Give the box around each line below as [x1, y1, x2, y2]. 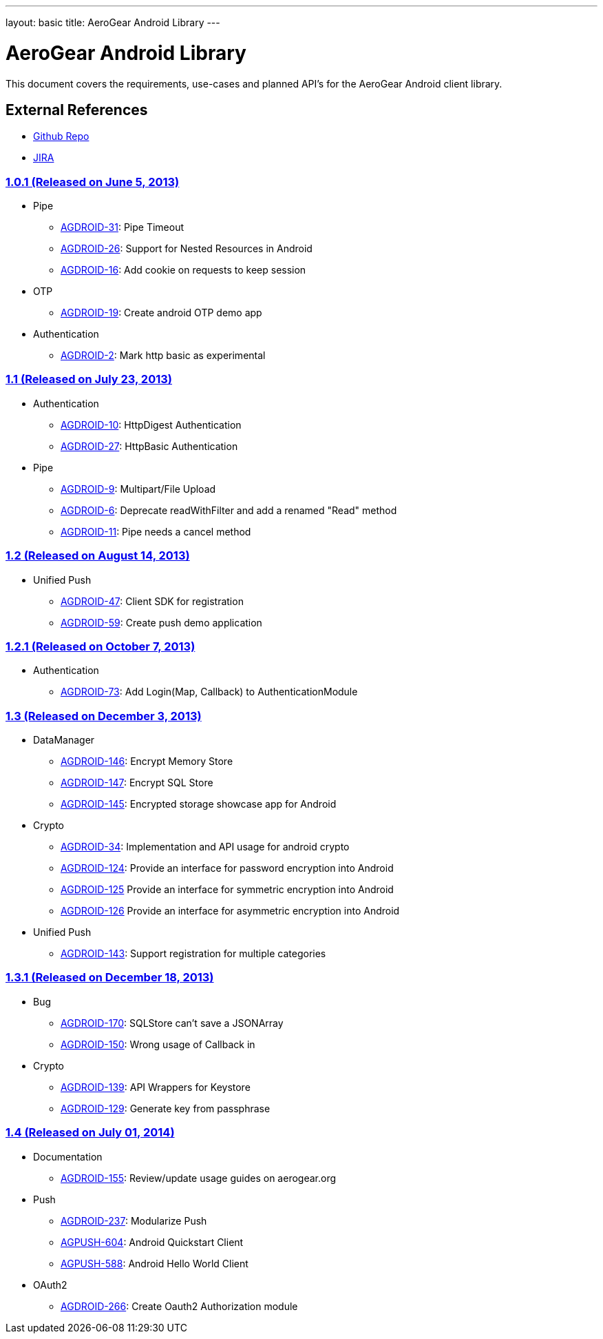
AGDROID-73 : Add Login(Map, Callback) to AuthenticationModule [61, 686, 358, 698]
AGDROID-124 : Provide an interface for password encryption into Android [61, 862, 394, 875]
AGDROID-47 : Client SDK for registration [61, 595, 244, 607]
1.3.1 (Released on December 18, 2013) [6, 970, 214, 985]
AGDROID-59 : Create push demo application [61, 616, 262, 628]
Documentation [33, 1150, 103, 1163]
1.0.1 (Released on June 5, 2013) [6, 174, 180, 189]
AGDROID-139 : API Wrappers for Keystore [61, 1081, 251, 1093]
